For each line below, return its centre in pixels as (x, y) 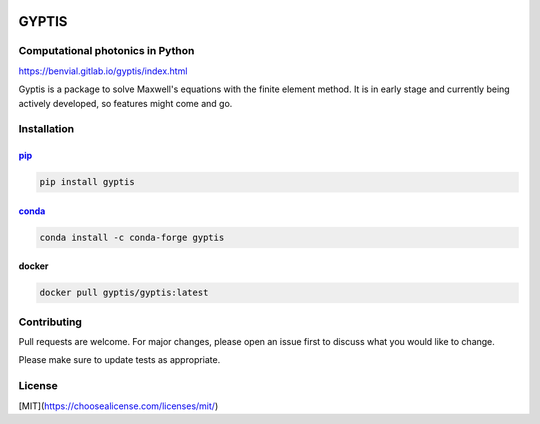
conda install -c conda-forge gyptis (132, 237)
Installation (46, 129)
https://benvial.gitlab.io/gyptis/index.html (103, 71)
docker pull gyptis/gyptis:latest (124, 293)
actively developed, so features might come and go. (125, 103)
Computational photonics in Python (106, 51)
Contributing (50, 322)
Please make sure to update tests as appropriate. (119, 360)
